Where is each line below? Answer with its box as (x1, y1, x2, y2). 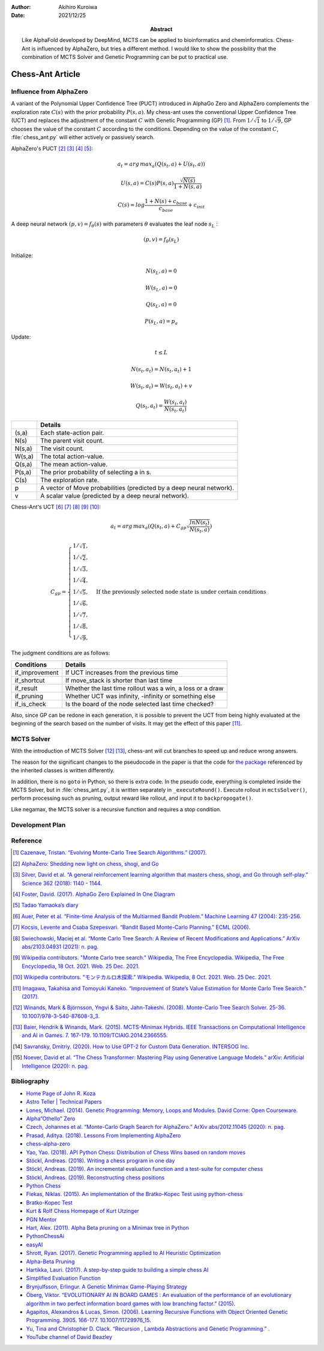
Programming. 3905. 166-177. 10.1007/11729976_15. (26, 1317, 151, 1324)
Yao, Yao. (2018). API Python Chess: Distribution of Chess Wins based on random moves (26, 1149, 246, 1156)
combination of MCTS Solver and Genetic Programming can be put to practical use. (22, 53, 228, 60)
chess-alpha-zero (26, 1140, 71, 1147)
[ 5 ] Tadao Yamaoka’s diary (13, 901, 79, 909)
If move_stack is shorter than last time (65, 676, 173, 685)
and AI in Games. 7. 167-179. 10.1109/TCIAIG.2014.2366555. (22, 1032, 168, 1039)
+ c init (188, 202, 205, 210)
